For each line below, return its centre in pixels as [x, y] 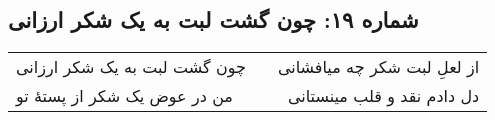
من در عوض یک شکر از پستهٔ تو [124, 96]
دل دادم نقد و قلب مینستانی [383, 96]
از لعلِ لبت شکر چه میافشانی [378, 67]
